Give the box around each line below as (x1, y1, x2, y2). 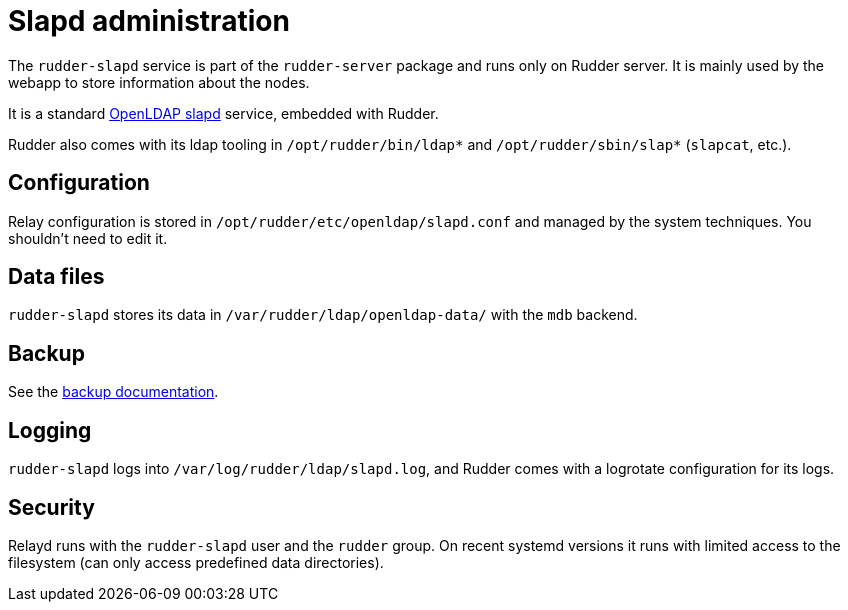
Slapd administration (8, 4, 290, 38)
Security (8, 494, 95, 520)
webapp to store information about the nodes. (8, 73, 310, 91)
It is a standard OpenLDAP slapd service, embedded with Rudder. (8, 104, 439, 122)
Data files (8, 264, 105, 290)
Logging (8, 417, 92, 443)
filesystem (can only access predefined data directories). (8, 553, 384, 571)
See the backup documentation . (8, 383, 219, 401)
